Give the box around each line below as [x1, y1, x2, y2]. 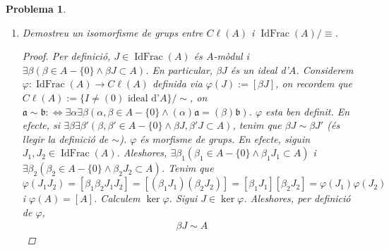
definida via [152, 76, 203, 91]
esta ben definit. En [265, 104, 350, 118]
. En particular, [145, 62, 213, 77]
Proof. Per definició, [22, 49, 111, 63]
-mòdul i [213, 49, 249, 63]
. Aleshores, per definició [244, 191, 351, 206]
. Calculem [94, 191, 140, 206]
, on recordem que [275, 76, 352, 91]
